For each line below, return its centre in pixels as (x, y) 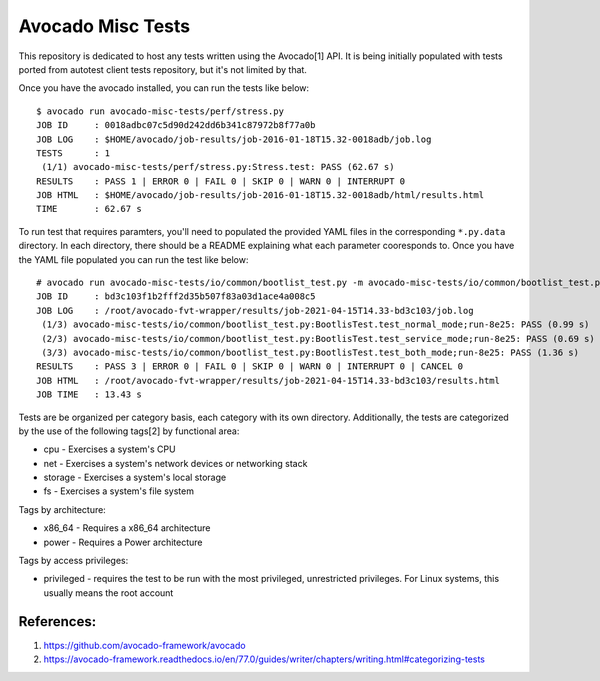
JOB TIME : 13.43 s (89, 394)
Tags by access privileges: (73, 561)
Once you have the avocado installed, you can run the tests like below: (164, 88)
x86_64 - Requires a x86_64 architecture (127, 528)
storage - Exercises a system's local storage (135, 477)
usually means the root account (108, 592)
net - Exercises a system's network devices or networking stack (175, 463)
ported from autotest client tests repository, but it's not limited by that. (162, 69)
